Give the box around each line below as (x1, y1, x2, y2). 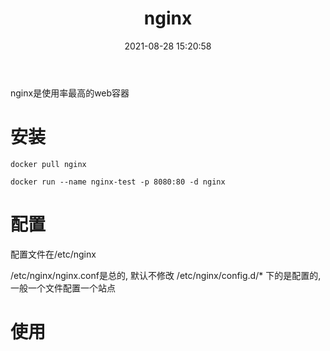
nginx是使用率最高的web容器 (10, 87, 130, 99)
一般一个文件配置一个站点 (10, 282, 116, 294)
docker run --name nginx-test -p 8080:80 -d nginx (10, 177, 226, 187)
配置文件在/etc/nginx (10, 248, 97, 260)
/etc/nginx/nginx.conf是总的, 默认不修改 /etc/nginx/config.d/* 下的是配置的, (10, 269, 322, 281)
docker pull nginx (10, 159, 87, 169)
